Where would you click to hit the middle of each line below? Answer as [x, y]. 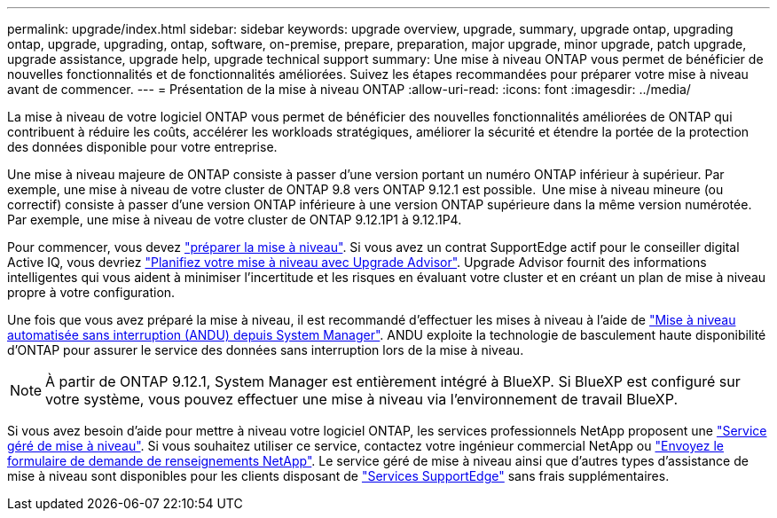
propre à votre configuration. [91, 292]
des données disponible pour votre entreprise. [142, 147]
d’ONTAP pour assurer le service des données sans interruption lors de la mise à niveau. [266, 350]
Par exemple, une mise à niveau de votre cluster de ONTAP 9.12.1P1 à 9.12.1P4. [235, 220]
